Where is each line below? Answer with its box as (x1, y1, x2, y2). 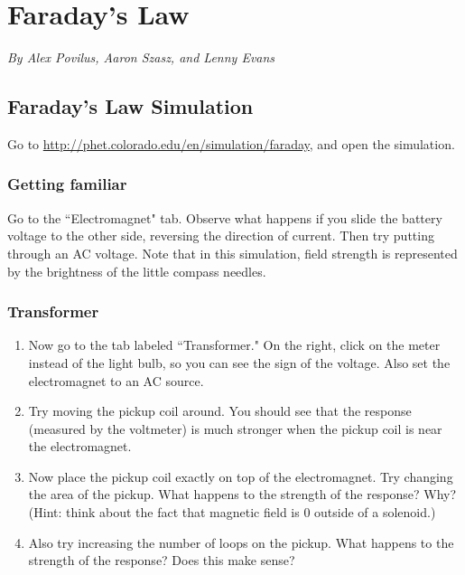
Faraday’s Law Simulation (7, 92, 254, 120)
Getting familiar (7, 173, 127, 195)
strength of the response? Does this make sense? (28, 551, 295, 570)
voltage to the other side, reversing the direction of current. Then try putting (7, 226, 434, 245)
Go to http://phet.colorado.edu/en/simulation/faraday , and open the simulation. (7, 134, 455, 153)
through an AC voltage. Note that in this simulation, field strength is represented (7, 243, 458, 262)
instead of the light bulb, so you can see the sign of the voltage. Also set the (28, 353, 451, 372)
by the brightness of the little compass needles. (7, 261, 266, 280)
